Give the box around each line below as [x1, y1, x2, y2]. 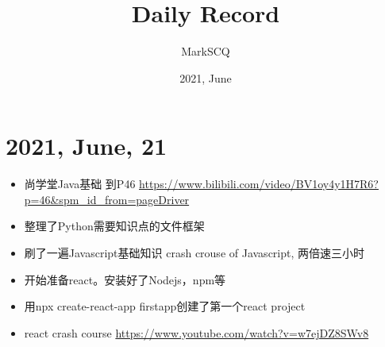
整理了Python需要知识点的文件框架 [24, 218, 205, 234]
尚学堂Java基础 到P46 [24, 175, 136, 192]
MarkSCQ [181, 43, 230, 60]
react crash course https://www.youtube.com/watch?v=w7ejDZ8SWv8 [24, 324, 369, 341]
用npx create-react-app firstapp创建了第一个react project [24, 298, 306, 314]
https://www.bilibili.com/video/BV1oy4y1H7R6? [139, 175, 379, 192]
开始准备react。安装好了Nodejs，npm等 [24, 271, 226, 287]
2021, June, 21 [6, 129, 167, 162]
